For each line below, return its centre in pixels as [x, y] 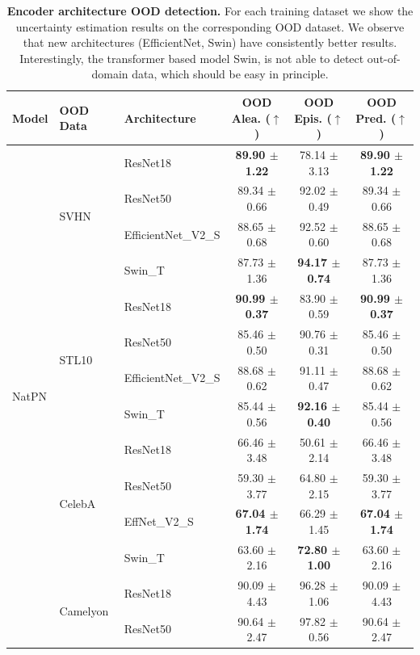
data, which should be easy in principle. [230, 74]
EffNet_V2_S [159, 521]
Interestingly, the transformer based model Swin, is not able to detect [192, 58]
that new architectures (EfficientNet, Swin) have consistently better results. [210, 42]
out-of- [384, 58]
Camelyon [84, 611]
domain [110, 74]
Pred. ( [376, 118]
